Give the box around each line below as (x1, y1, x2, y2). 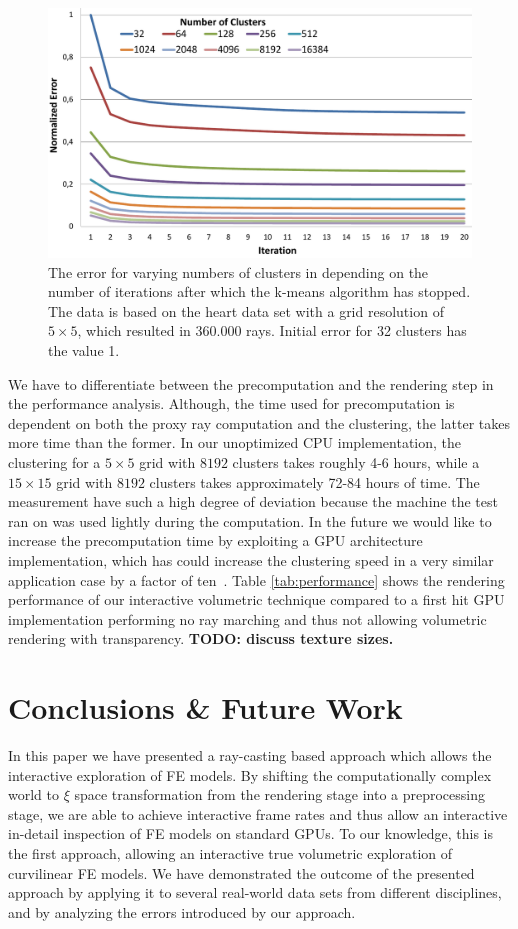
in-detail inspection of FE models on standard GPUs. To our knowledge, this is (8, 823, 494, 844)
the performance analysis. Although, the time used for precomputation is (8, 393, 455, 414)
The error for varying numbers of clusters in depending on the (48, 261, 429, 282)
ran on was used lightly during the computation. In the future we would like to (8, 510, 492, 531)
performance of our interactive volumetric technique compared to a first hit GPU (8, 589, 505, 610)
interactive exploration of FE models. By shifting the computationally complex (8, 764, 492, 785)
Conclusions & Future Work (8, 687, 403, 728)
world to (8, 784, 59, 805)
